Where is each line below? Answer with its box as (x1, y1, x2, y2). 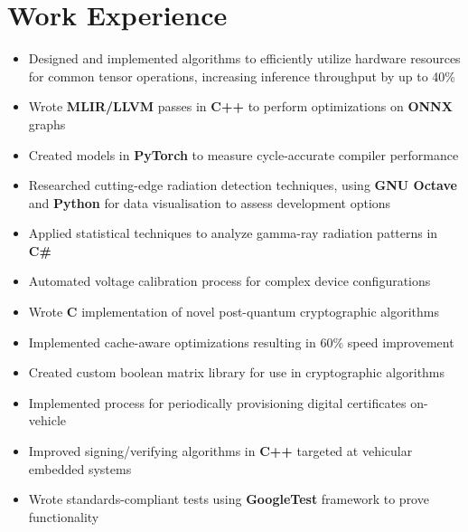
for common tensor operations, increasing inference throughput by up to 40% (28, 66, 456, 85)
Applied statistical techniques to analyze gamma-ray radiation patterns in (28, 223, 438, 242)
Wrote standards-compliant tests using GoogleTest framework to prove (28, 489, 429, 508)
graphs (28, 114, 66, 133)
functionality (28, 507, 99, 526)
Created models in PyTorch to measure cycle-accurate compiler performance (28, 145, 459, 164)
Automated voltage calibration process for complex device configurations (28, 271, 431, 290)
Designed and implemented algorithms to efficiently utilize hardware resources (28, 49, 461, 68)
